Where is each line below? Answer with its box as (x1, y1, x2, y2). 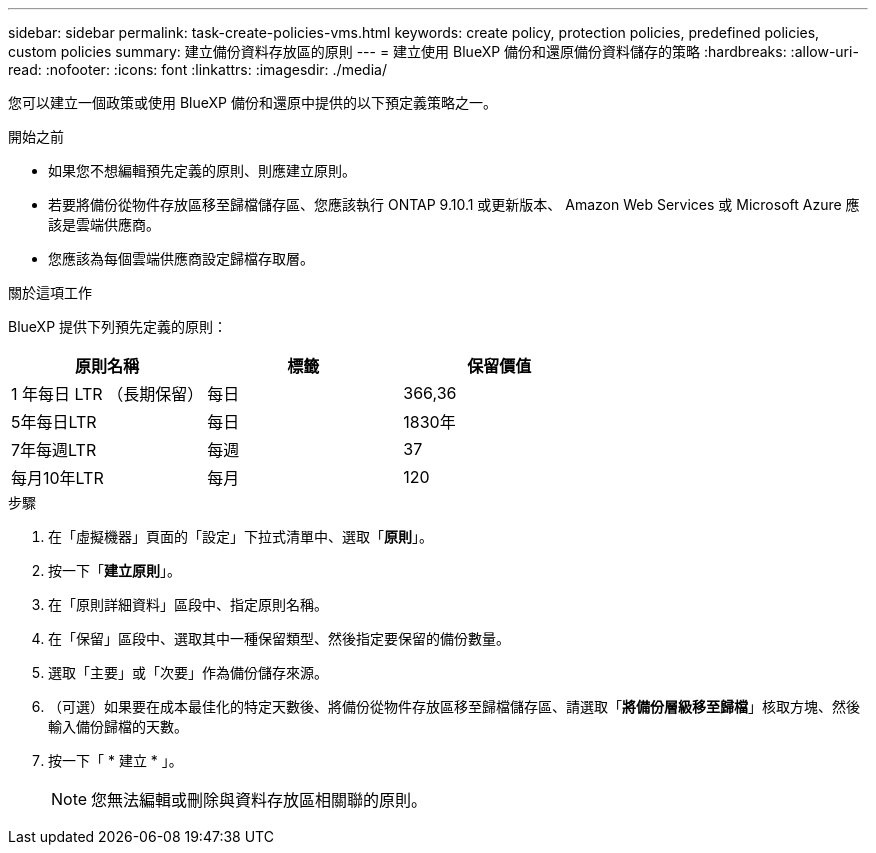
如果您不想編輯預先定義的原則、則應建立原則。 (48, 162, 356, 179)
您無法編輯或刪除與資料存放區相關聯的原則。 (91, 790, 428, 810)
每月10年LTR (11, 468, 104, 488)
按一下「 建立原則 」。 (48, 562, 181, 579)
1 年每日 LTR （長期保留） (11, 384, 204, 404)
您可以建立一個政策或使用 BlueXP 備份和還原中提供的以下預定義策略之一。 (8, 94, 497, 111)
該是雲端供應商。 (48, 216, 160, 233)
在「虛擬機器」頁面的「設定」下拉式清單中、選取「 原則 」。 (48, 528, 433, 545)
